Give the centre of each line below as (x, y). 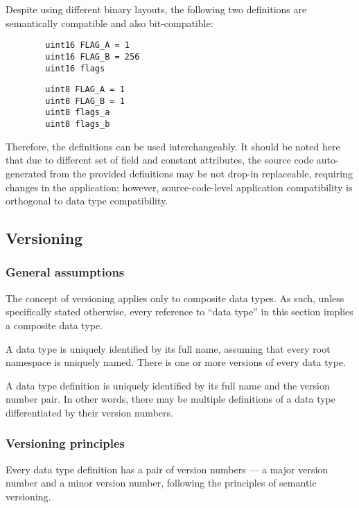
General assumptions (65, 272)
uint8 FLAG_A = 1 (85, 90)
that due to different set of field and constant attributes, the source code (160, 160)
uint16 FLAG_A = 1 (87, 45)
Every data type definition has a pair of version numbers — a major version (167, 469)
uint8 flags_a (78, 113)
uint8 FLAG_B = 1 (85, 101)
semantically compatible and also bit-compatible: (110, 23)
